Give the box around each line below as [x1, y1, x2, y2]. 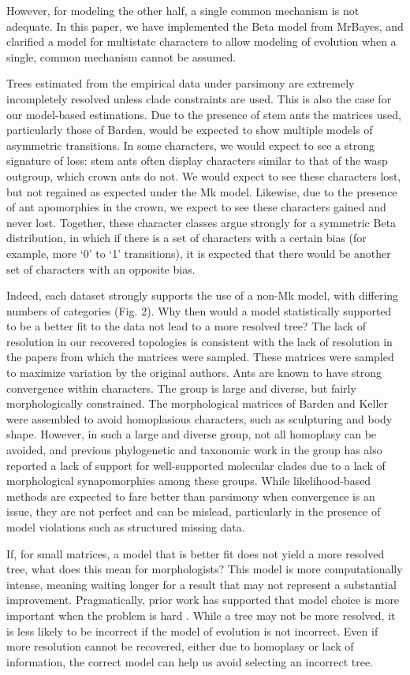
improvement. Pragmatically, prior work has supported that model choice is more [6, 591, 400, 608]
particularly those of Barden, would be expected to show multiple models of [6, 121, 373, 138]
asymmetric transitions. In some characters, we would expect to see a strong [6, 136, 375, 153]
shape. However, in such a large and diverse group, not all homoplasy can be [6, 426, 377, 442]
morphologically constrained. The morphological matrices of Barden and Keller [6, 395, 388, 412]
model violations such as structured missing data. [6, 519, 245, 535]
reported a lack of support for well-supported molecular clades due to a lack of [6, 457, 386, 473]
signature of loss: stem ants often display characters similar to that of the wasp [6, 152, 388, 169]
